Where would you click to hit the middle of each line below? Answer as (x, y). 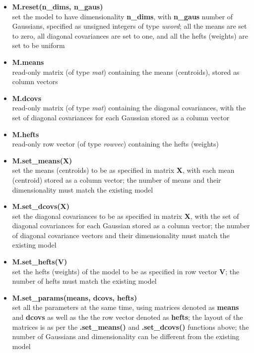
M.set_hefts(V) (40, 262)
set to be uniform (38, 45)
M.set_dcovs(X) (41, 206)
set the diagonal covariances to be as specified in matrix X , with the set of (126, 216)
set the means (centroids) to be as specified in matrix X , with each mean (123, 170)
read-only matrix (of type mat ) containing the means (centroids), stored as (126, 72)
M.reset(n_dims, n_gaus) (58, 6)
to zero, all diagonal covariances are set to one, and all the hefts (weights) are (130, 35)
